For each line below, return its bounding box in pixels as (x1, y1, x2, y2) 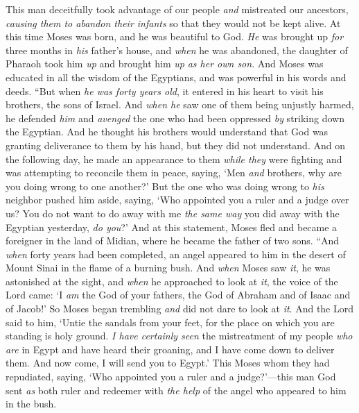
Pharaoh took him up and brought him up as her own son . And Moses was (6, 56, 324, 71)
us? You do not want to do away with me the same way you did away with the (6, 205, 340, 220)
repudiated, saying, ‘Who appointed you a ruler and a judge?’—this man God (6, 369, 336, 384)
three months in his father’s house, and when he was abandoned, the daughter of (6, 42, 348, 57)
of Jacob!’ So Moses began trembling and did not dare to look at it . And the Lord (6, 301, 354, 316)
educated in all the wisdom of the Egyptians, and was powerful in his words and (6, 69, 347, 84)
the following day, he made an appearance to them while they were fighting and (6, 151, 342, 166)
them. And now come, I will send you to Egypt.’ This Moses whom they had (6, 355, 330, 370)
